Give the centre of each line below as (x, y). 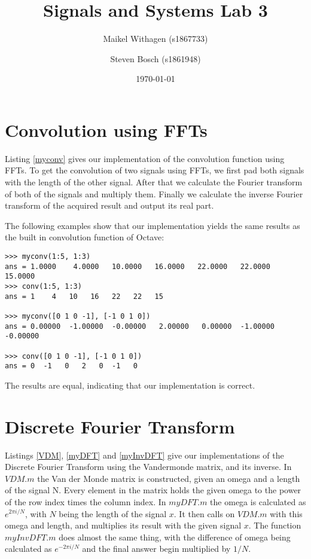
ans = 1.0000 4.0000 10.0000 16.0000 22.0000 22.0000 (138, 266)
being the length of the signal (113, 513)
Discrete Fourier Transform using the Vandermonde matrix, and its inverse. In (148, 467)
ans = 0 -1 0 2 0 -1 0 (71, 366)
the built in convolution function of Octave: (85, 237)
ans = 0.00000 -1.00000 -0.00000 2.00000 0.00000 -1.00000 (140, 326)
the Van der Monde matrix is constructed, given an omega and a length (169, 478)
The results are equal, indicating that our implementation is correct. (130, 385)
